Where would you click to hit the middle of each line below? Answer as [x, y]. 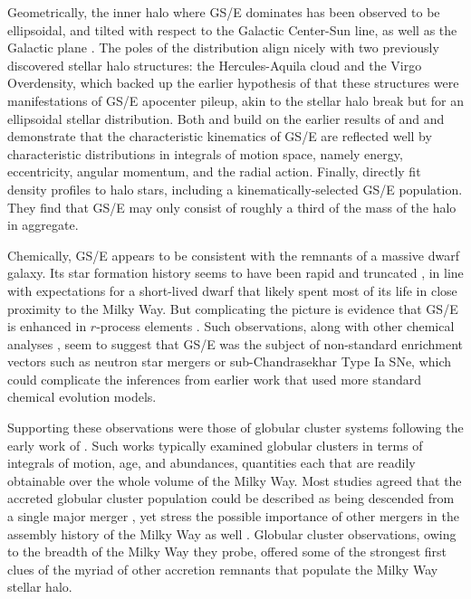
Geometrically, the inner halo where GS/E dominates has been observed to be [224, 12]
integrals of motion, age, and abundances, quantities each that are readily [211, 463]
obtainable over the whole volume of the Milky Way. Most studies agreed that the [235, 480]
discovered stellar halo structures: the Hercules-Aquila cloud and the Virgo [215, 65]
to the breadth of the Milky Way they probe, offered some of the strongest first [227, 551]
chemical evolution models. [82, 397]
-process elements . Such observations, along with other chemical [275, 326]
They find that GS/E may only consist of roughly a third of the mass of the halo [232, 207]
